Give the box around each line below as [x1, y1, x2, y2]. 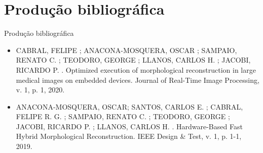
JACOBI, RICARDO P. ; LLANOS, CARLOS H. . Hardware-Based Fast [16, 121, 243, 131]
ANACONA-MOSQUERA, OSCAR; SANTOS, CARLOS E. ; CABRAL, [16, 101, 243, 112]
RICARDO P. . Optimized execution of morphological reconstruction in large [16, 64, 256, 75]
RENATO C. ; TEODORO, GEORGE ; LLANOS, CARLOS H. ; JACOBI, [16, 55, 251, 65]
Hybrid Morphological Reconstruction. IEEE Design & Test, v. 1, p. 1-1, [16, 131, 242, 141]
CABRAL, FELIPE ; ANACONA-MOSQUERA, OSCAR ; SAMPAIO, [16, 44, 237, 55]
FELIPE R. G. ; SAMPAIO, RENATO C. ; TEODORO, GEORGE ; [16, 111, 230, 122]
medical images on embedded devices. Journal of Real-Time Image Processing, [16, 74, 259, 85]
